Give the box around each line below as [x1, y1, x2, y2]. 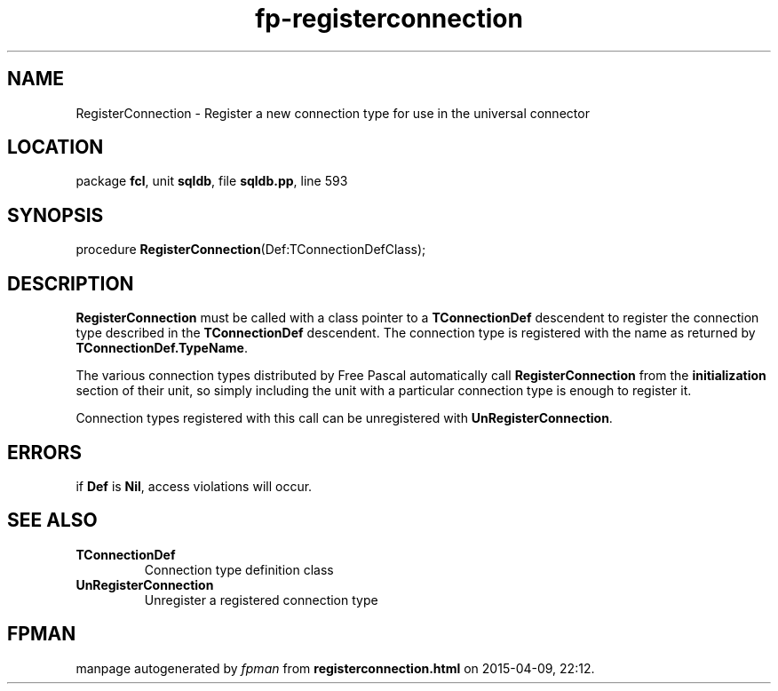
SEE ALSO [7, 509, 98, 532]
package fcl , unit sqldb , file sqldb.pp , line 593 [75, 173, 348, 189]
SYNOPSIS [7, 203, 104, 226]
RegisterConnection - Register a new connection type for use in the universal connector [75, 105, 590, 121]
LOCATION [7, 136, 104, 159]
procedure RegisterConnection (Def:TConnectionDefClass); [75, 242, 426, 258]
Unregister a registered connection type [144, 592, 378, 608]
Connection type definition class [144, 561, 334, 577]
